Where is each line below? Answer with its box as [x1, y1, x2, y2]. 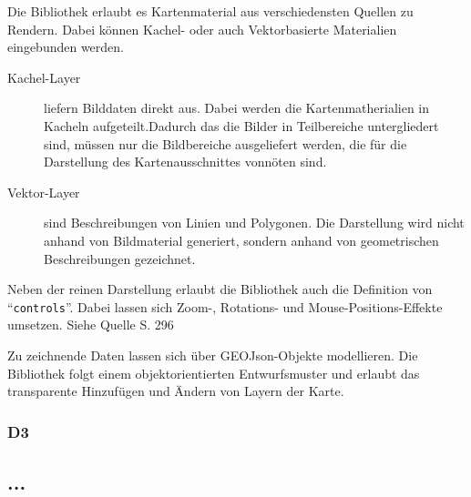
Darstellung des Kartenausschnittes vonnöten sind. [44, 152, 327, 171]
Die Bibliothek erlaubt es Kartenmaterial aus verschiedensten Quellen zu [7, 2, 414, 20]
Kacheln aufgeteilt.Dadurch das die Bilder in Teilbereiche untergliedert [44, 116, 439, 135]
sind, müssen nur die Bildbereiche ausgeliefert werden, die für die [44, 134, 407, 153]
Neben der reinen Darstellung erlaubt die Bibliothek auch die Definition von [7, 279, 433, 299]
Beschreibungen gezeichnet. [44, 248, 196, 268]
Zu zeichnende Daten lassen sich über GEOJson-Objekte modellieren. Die [7, 345, 418, 364]
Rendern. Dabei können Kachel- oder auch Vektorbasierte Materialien [7, 19, 397, 38]
